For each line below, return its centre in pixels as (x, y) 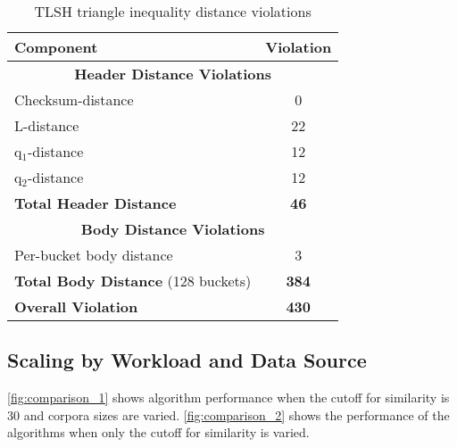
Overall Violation (76, 306)
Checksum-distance (74, 99)
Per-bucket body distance (94, 255)
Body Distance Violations (173, 229)
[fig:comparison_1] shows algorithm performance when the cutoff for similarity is (228, 397)
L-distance (47, 125)
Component (56, 47)
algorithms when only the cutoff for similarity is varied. (158, 432)
